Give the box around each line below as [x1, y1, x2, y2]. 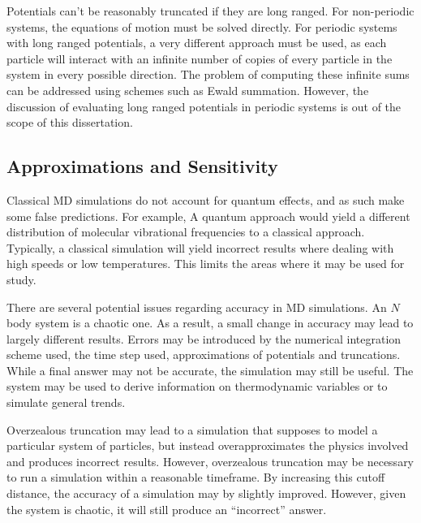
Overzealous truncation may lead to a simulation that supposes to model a [6, 421, 378, 438]
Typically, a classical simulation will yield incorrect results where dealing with [6, 239, 394, 256]
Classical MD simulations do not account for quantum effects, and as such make [6, 191, 405, 208]
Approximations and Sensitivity [6, 153, 278, 179]
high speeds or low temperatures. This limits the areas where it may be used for [6, 255, 405, 272]
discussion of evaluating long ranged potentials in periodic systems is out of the [6, 97, 402, 115]
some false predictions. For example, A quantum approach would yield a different [6, 207, 410, 224]
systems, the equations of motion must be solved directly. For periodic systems [6, 18, 397, 35]
